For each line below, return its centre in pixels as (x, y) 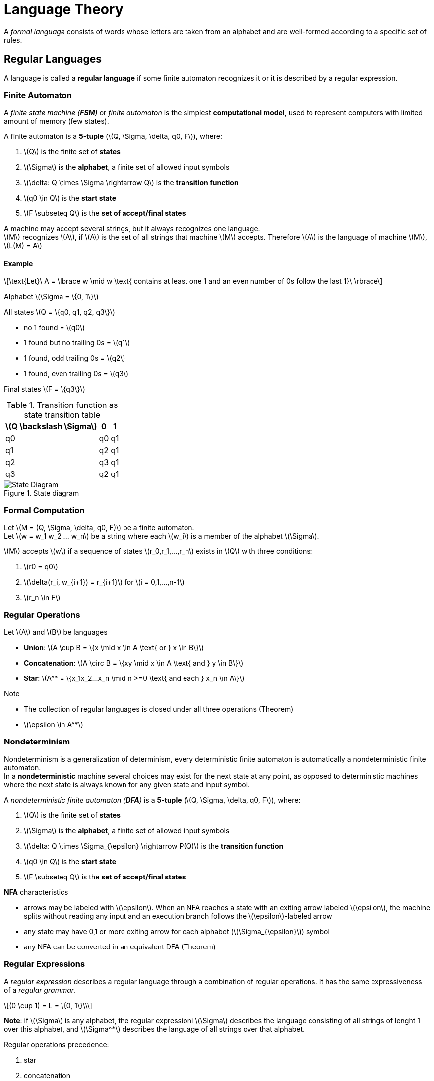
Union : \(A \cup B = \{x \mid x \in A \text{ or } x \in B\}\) (114, 648)
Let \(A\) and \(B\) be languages (56, 632)
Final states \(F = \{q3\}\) (45, 389)
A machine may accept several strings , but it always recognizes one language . (132, 229)
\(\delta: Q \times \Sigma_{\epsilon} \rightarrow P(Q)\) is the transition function (154, 846)
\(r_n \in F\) (42, 598)
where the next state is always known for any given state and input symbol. (127, 784)
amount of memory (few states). (57, 121)
